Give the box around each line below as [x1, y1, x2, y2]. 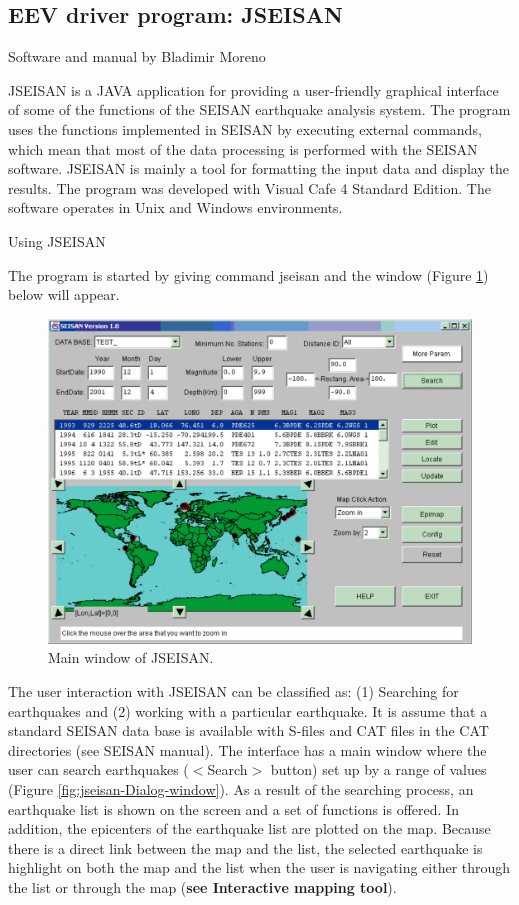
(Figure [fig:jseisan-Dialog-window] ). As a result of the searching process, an [8, 778, 474, 799]
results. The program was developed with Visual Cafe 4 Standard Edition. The [8, 177, 491, 198]
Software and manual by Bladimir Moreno [8, 46, 266, 67]
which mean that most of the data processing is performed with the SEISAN [8, 138, 478, 159]
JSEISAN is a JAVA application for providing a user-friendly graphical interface [8, 79, 499, 100]
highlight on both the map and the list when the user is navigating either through [8, 857, 511, 878]
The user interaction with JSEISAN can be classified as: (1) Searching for [8, 680, 459, 701]
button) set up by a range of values [270, 759, 487, 780]
